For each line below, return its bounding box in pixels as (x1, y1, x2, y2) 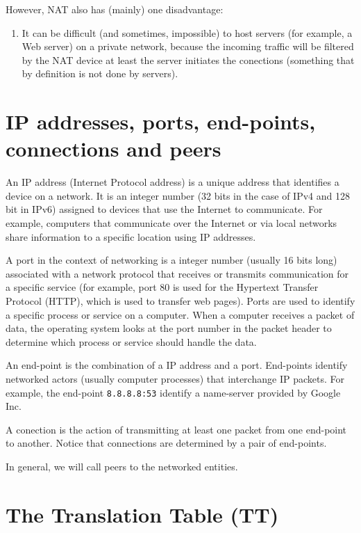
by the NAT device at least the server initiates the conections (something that (22, 52, 355, 67)
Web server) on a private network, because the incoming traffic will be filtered (22, 39, 354, 54)
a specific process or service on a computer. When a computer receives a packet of (6, 307, 355, 321)
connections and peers (6, 134, 221, 163)
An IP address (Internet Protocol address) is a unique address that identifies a (6, 175, 339, 189)
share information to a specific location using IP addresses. (6, 229, 256, 244)
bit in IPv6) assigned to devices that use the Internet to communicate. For (6, 202, 323, 216)
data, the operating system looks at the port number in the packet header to (6, 321, 332, 335)
